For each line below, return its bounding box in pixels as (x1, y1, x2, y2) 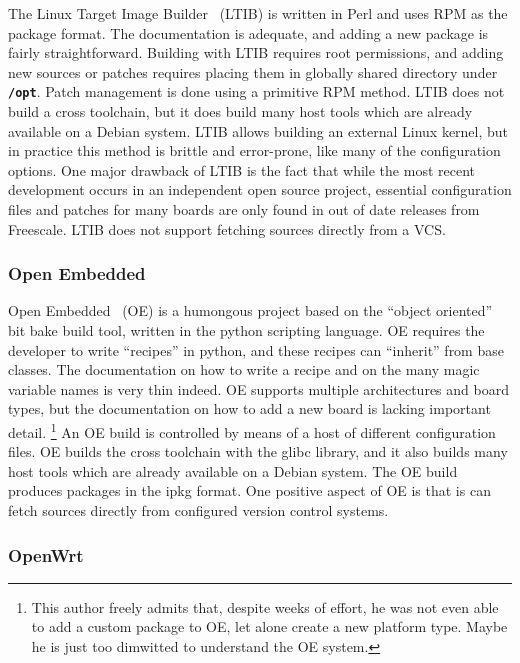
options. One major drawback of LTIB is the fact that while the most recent (8, 159, 475, 180)
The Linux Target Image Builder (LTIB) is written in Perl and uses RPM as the (8, 3, 508, 23)
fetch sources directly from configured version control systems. (8, 500, 389, 520)
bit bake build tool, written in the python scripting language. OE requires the (8, 320, 485, 340)
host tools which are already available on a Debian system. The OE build (8, 460, 458, 481)
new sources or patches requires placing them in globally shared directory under (8, 61, 498, 82)
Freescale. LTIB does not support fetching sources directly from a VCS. (8, 218, 446, 239)
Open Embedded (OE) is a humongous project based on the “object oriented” (8, 300, 493, 321)
